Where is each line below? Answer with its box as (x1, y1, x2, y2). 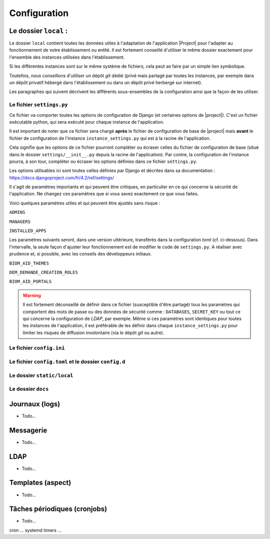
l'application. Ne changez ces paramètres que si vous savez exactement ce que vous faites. (9, 191, 199, 197)
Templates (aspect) (9, 478, 71, 487)
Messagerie (9, 426, 47, 434)
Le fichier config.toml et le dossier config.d (9, 358, 125, 365)
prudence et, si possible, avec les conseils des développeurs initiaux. (9, 251, 152, 257)
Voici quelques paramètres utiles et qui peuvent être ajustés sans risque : (9, 200, 160, 206)
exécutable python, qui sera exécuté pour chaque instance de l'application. (9, 119, 164, 125)
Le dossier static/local (9, 372, 73, 379)
